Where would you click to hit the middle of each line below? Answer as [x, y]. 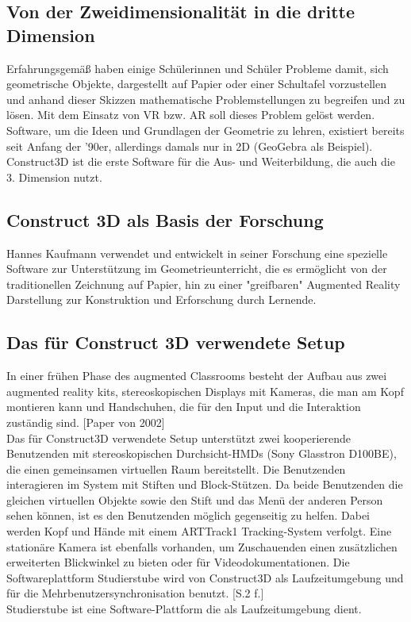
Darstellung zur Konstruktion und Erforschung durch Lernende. [161, 299]
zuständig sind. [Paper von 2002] [86, 422]
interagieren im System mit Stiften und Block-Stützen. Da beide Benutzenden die [205, 484]
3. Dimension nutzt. [54, 177]
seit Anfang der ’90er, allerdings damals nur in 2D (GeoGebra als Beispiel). [190, 146]
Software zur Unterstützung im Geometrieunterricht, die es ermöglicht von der [197, 269]
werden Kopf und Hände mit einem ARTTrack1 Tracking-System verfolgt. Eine [199, 531]
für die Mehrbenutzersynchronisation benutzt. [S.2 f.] [135, 593]
